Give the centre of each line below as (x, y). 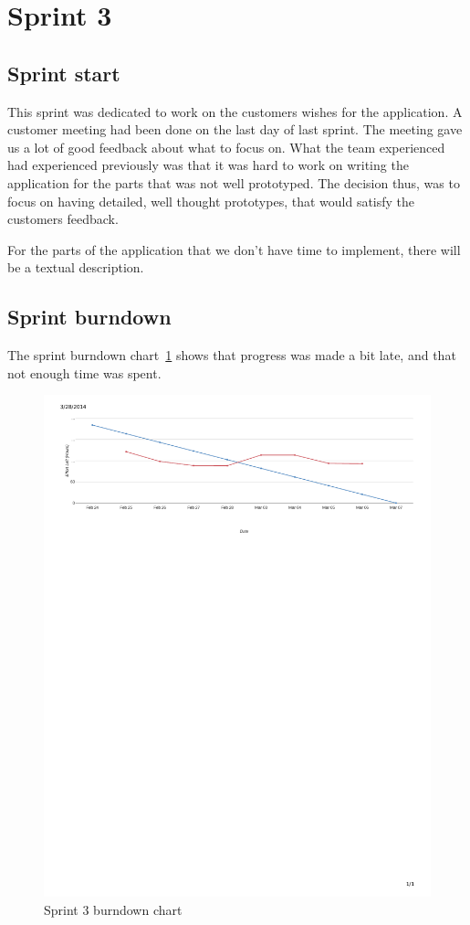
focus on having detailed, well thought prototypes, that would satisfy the (211, 201)
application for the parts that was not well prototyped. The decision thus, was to (234, 182)
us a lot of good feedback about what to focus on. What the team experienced (226, 147)
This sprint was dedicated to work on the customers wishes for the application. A (235, 111)
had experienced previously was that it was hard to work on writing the (208, 165)
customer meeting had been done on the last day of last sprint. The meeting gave (235, 129)
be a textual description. (76, 267)
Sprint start (64, 73)
